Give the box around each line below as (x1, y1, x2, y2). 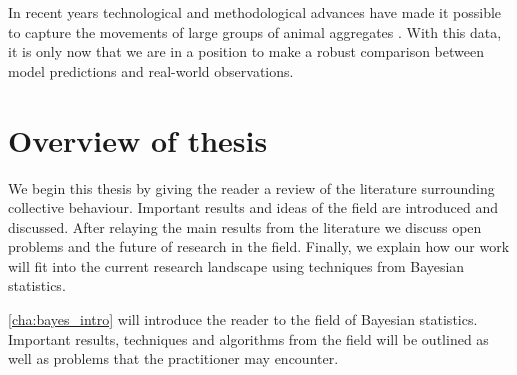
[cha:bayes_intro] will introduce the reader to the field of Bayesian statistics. (8, 309, 478, 330)
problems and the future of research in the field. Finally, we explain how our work (8, 236, 510, 257)
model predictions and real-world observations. (8, 60, 294, 81)
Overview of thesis (8, 119, 268, 160)
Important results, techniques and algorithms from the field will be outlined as (8, 328, 489, 349)
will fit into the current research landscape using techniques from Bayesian (8, 255, 465, 276)
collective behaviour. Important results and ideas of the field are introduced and (8, 197, 499, 218)
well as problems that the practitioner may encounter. (8, 348, 339, 369)
